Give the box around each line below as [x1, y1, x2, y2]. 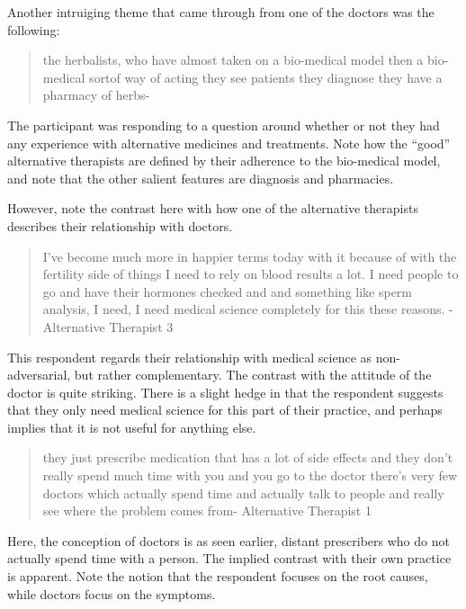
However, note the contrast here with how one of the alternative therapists [7, 199, 418, 218]
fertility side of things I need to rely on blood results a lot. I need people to [42, 264, 459, 283]
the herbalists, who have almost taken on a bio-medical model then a [42, 50, 424, 69]
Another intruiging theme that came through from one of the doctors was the [7, 3, 435, 21]
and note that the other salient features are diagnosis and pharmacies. [7, 168, 394, 187]
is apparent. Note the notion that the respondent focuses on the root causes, [7, 567, 428, 586]
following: [7, 20, 60, 39]
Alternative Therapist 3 [42, 317, 174, 336]
